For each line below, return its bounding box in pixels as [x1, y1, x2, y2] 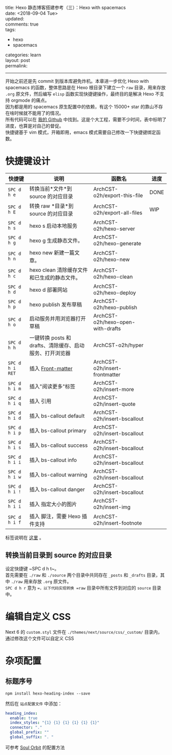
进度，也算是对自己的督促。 [5, 123, 64, 129]
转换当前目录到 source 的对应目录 [5, 551, 112, 559]
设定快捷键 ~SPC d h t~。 [5, 565, 59, 572]
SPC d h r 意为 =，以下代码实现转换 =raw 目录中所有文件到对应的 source [5, 585, 152, 591]
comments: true [5, 21, 39, 27]
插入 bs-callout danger [29, 486, 85, 493]
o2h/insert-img [93, 503, 131, 510]
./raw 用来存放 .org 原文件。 [11, 578, 72, 585]
